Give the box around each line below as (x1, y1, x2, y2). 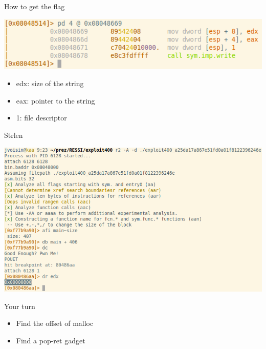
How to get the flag (4, 1, 65, 11)
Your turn (4, 300, 35, 311)
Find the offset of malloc (16, 318, 94, 329)
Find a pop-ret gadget (16, 335, 85, 345)
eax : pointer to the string (16, 95, 95, 106)
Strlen (4, 129, 23, 140)
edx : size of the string (16, 78, 84, 89)
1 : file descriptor (16, 112, 67, 123)
